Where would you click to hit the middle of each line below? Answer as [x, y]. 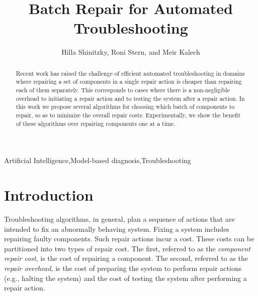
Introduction [49, 195]
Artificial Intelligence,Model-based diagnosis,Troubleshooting [98, 160]
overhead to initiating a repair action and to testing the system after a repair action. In [130, 98]
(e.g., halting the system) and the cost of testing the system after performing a [125, 278]
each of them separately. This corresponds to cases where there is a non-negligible [123, 90]
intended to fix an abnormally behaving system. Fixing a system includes [117, 229]
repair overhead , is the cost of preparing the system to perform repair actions [123, 268]
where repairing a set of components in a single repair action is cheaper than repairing [129, 82]
